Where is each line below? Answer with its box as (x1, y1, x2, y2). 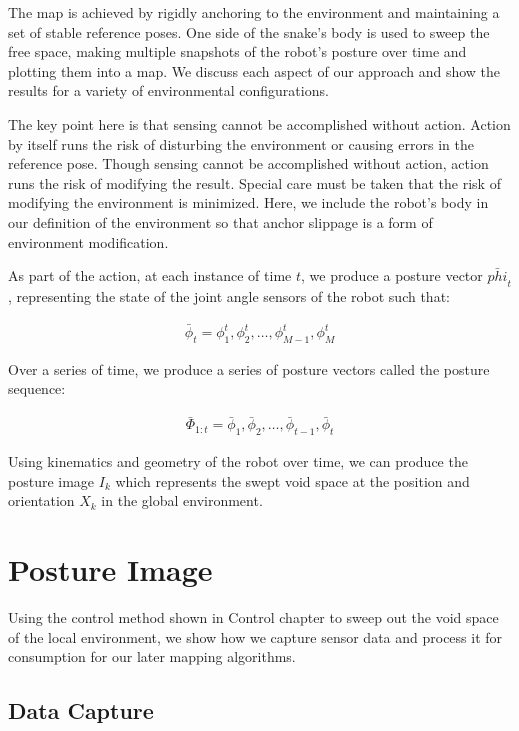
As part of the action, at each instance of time (8, 265, 292, 286)
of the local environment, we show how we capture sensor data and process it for (8, 626, 503, 647)
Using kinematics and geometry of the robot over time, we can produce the (8, 451, 468, 472)
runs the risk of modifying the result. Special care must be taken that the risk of (8, 172, 501, 193)
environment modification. (8, 231, 169, 252)
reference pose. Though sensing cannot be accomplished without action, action (8, 153, 489, 174)
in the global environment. (101, 490, 263, 511)
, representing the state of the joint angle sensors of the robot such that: (8, 285, 450, 306)
